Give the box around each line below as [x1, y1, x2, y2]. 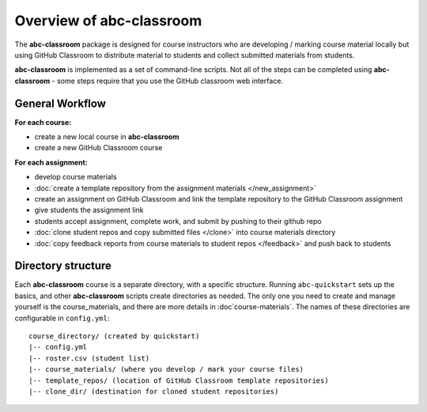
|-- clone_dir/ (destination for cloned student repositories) [28, 387, 279, 395]
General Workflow [14, 96, 107, 110]
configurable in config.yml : [14, 313, 110, 323]
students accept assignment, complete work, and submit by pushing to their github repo [34, 216, 322, 225]
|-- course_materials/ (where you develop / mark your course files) [28, 365, 304, 374]
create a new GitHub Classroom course [34, 143, 163, 153]
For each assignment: [14, 157, 89, 167]
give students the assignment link [34, 206, 144, 215]
